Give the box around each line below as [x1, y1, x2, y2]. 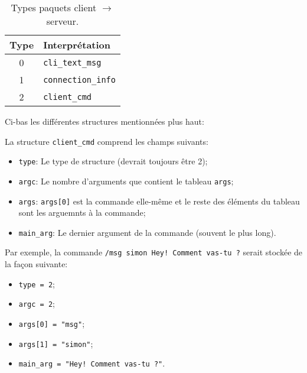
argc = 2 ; [18, 297, 55, 310]
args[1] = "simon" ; [18, 337, 93, 349]
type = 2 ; [18, 277, 55, 290]
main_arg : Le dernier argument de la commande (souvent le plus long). [18, 226, 276, 238]
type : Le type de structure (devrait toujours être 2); [18, 155, 208, 167]
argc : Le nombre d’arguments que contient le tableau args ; [18, 174, 234, 187]
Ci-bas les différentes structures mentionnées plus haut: [5, 115, 204, 127]
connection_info [43, 74, 116, 85]
